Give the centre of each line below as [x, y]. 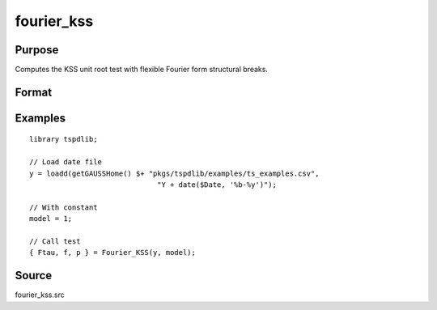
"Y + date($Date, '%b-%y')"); [216, 185]
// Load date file [66, 162]
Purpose [37, 50]
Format [34, 92]
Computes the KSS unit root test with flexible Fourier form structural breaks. [142, 70]
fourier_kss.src [40, 295]
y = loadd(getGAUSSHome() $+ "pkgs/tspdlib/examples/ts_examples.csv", [174, 173]
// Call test [55, 242]
